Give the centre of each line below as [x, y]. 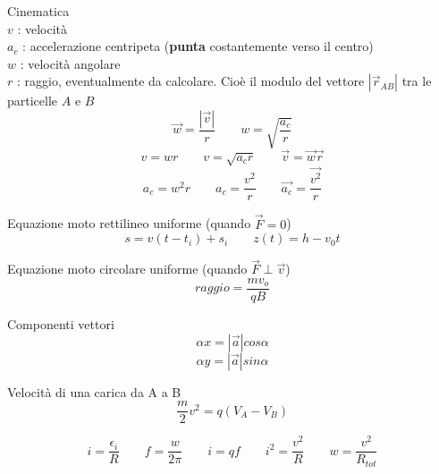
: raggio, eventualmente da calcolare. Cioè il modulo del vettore [190, 81]
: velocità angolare [70, 63]
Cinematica [38, 11]
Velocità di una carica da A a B [94, 391]
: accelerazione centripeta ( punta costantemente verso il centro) [198, 46]
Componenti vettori [61, 323]
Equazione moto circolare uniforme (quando [127, 269]
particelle [33, 101]
